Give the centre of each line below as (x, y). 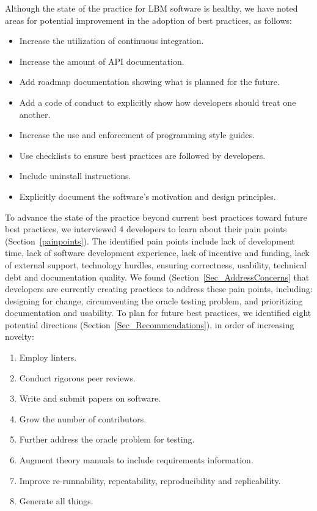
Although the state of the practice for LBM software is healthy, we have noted (151, 8)
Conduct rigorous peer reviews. (77, 377)
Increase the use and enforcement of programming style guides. (137, 135)
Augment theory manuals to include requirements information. (136, 460)
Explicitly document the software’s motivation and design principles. (148, 196)
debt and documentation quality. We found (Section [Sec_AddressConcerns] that (157, 277)
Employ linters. (48, 357)
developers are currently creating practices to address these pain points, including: (159, 289)
